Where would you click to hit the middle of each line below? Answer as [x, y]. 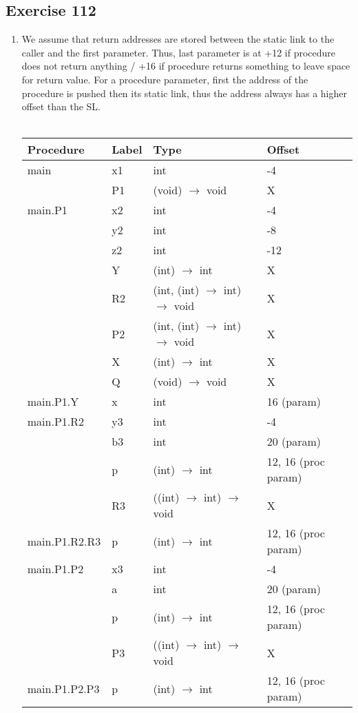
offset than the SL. [61, 106]
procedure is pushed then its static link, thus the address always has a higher [184, 93]
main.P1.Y [53, 402]
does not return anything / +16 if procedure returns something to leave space [186, 66]
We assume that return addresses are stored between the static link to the [178, 39]
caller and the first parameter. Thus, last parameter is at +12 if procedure [179, 52]
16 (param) [294, 402]
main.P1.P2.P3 [63, 688]
